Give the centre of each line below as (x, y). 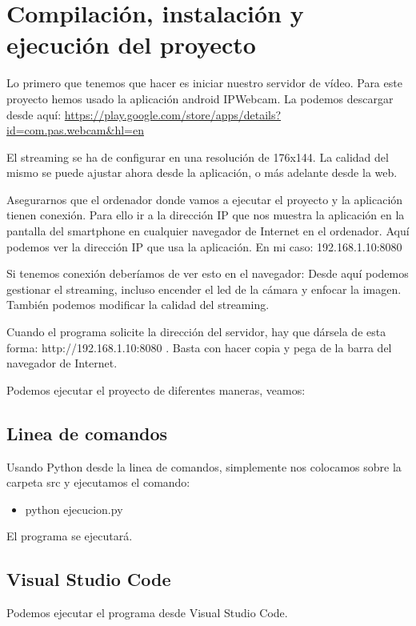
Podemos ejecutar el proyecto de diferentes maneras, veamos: (156, 389)
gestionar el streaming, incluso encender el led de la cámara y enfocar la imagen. (204, 289)
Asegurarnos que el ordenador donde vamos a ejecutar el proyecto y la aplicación (205, 199)
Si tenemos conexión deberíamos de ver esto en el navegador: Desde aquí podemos (208, 273)
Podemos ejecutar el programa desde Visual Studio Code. (147, 613)
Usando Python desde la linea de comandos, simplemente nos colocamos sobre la (204, 466)
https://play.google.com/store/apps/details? (173, 114)
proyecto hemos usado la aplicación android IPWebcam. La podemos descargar (200, 98)
